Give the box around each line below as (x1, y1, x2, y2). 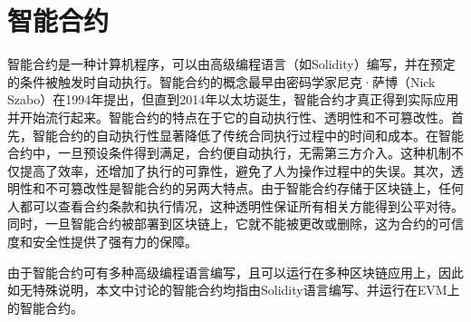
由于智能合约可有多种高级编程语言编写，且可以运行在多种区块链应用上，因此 (7, 262, 464, 281)
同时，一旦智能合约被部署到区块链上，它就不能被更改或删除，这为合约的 (7, 214, 438, 233)
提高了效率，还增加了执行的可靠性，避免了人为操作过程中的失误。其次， (19, 161, 451, 180)
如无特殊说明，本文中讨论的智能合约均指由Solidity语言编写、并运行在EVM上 (7, 280, 460, 299)
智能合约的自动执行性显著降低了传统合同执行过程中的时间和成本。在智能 (32, 125, 464, 144)
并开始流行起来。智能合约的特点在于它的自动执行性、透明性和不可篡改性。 (7, 107, 451, 126)
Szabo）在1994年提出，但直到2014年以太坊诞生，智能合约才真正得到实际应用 (7, 90, 459, 109)
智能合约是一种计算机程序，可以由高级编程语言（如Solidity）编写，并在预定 (7, 54, 456, 73)
